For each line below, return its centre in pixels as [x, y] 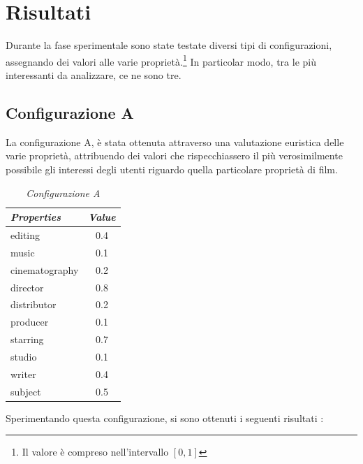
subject [26, 391]
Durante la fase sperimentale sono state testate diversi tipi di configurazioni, [169, 45]
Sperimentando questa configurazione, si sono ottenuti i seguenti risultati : [165, 418]
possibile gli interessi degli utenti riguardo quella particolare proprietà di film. [172, 169]
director [27, 287]
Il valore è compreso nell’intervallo [95, 452]
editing [25, 234]
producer [30, 322]
